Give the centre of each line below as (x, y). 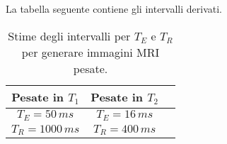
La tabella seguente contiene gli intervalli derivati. (114, 9)
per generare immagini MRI (91, 52)
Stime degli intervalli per (69, 35)
